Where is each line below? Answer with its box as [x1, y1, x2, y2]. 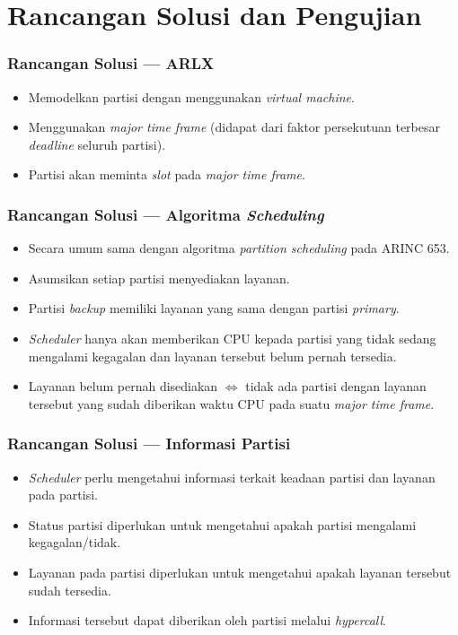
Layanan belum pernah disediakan [28, 377, 218, 396]
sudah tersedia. [28, 580, 111, 599]
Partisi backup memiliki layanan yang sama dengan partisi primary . [28, 299, 400, 317]
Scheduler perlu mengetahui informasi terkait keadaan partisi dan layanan [28, 467, 436, 486]
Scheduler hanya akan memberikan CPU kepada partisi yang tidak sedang [28, 328, 436, 347]
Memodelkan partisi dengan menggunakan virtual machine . [28, 87, 355, 106]
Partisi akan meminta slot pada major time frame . [28, 165, 305, 184]
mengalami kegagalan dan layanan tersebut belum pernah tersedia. [28, 346, 397, 365]
